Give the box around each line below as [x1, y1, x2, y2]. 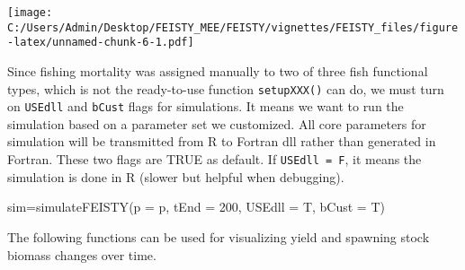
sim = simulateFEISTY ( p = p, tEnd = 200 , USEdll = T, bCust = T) [7, 197, 385, 216]
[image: [7, 6, 53, 19]
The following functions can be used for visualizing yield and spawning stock [7, 227, 430, 246]
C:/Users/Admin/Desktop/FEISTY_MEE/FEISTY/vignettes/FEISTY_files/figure [7, 21, 459, 34]
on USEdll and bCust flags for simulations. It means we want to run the [7, 97, 404, 116]
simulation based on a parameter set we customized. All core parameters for [7, 114, 426, 133]
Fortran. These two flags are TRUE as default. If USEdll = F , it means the [7, 150, 422, 169]
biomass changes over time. [7, 245, 156, 264]
